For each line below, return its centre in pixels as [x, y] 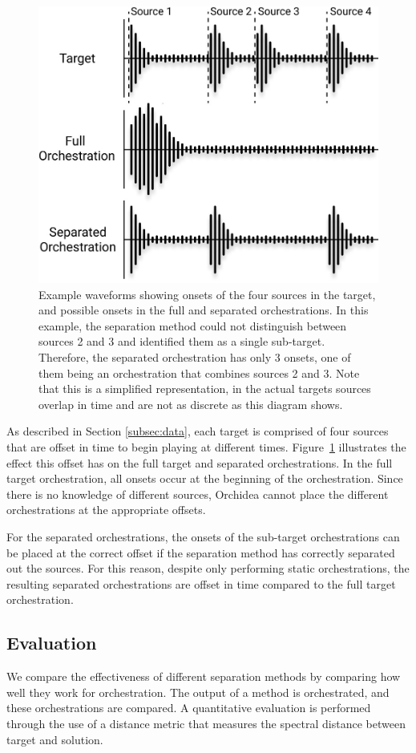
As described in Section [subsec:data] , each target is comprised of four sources [198, 431]
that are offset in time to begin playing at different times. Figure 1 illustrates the [206, 447]
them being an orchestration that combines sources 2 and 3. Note [199, 372]
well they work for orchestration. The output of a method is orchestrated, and [198, 692]
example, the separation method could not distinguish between [193, 325]
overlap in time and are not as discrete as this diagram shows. [191, 404]
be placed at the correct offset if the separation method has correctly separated [201, 552]
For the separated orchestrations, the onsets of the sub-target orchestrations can [203, 536]
